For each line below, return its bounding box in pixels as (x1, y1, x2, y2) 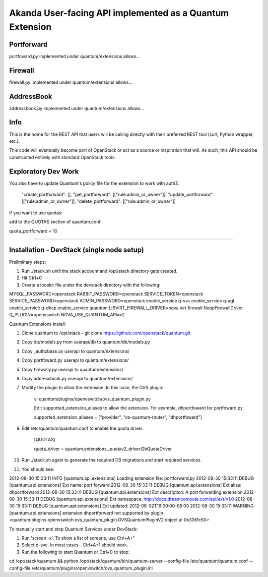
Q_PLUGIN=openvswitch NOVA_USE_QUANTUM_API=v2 (9, 312, 125, 318)
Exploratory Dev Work (9, 167, 79, 175)
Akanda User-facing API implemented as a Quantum (9, 7, 229, 18)
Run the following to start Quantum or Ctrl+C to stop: (21, 549, 130, 555)
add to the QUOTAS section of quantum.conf (9, 219, 101, 225)
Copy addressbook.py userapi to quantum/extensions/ (21, 375, 134, 381)
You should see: (21, 466, 55, 472)
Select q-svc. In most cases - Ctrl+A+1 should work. (21, 542, 129, 548)
